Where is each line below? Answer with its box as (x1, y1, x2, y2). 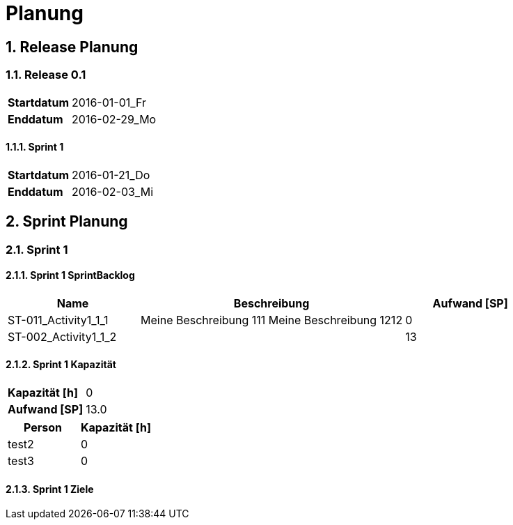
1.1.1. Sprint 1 (6, 141, 64, 153)
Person (24, 420, 63, 435)
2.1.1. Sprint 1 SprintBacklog (6, 269, 135, 282)
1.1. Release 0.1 (6, 68, 86, 82)
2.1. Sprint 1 (6, 242, 68, 257)
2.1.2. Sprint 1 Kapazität (6, 358, 116, 371)
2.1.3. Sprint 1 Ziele (6, 482, 94, 495)
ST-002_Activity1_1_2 (8, 329, 117, 344)
